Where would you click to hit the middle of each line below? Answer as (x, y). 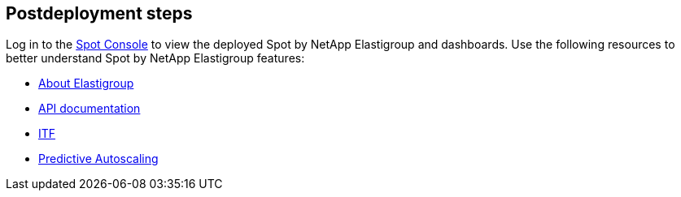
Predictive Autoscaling (98, 159)
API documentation (89, 109)
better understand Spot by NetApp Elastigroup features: (155, 58)
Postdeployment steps (99, 13)
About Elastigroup (86, 84)
